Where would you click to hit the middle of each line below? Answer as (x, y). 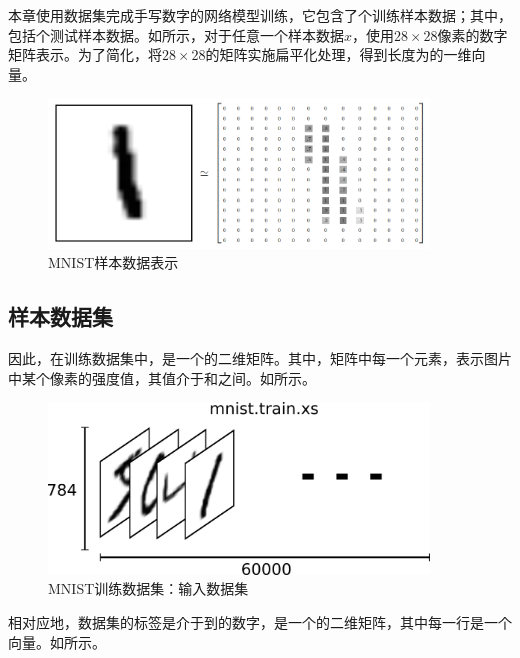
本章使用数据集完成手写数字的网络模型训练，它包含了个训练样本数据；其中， (260, 15)
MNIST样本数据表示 (113, 262)
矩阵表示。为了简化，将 (85, 54)
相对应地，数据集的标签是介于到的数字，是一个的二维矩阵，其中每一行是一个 (260, 622)
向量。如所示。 (57, 641)
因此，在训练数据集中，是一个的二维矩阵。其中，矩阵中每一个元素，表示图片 (260, 358)
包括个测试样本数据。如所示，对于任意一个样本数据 (176, 34)
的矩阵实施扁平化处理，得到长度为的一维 (338, 54)
